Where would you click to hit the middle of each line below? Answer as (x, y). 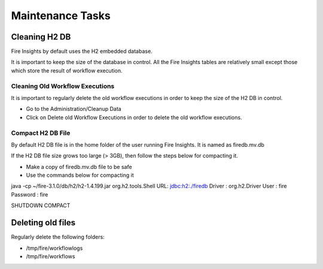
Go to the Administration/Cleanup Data (74, 109)
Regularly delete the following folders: (58, 237)
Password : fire (30, 194)
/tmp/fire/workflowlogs (54, 248)
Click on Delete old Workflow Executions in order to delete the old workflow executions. (134, 117)
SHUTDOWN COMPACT (41, 205)
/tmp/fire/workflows (51, 256)
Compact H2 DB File (41, 133)
